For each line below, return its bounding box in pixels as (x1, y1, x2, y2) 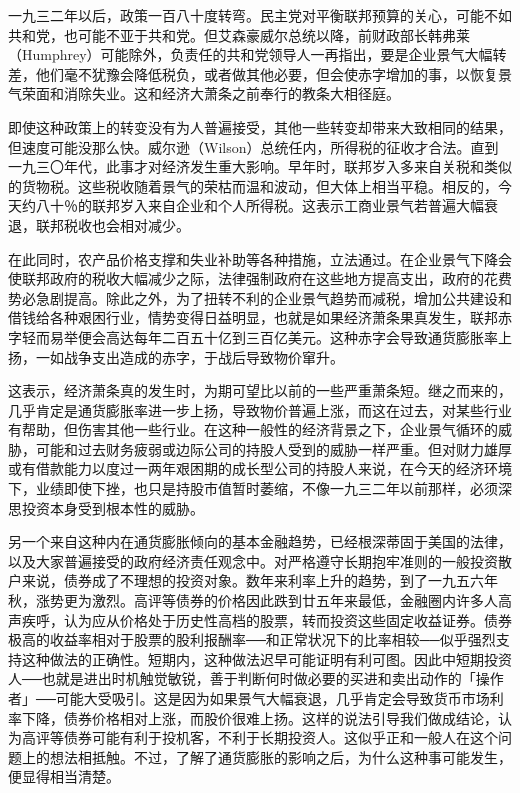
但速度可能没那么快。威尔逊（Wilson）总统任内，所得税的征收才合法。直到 (8, 136, 499, 157)
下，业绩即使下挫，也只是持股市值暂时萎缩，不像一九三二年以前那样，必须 (8, 478, 498, 499)
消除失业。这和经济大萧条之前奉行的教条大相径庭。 (63, 83, 400, 104)
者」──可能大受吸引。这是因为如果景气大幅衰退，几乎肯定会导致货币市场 (8, 688, 490, 708)
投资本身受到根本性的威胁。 (21, 497, 204, 518)
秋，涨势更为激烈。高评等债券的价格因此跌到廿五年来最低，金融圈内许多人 (8, 590, 498, 611)
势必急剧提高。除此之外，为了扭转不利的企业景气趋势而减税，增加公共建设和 (8, 287, 512, 308)
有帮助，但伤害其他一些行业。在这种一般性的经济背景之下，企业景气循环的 (8, 419, 498, 440)
